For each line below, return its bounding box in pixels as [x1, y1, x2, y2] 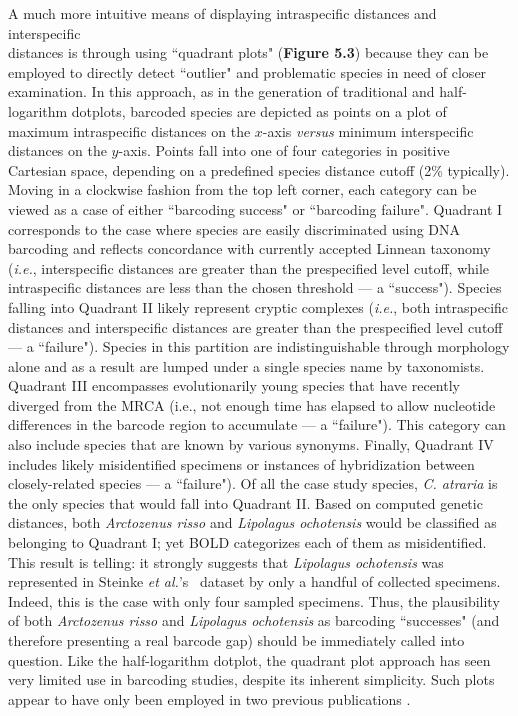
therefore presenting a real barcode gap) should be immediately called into [8, 630, 465, 650]
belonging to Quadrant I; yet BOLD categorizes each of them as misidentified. [8, 532, 487, 553]
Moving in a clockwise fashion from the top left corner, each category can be [8, 179, 477, 200]
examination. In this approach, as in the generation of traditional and [8, 81, 435, 102]
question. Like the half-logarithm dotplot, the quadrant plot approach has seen [8, 649, 491, 670]
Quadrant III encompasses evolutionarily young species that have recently [8, 375, 460, 396]
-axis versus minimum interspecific [262, 120, 474, 141]
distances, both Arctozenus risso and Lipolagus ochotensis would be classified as [8, 512, 497, 533]
